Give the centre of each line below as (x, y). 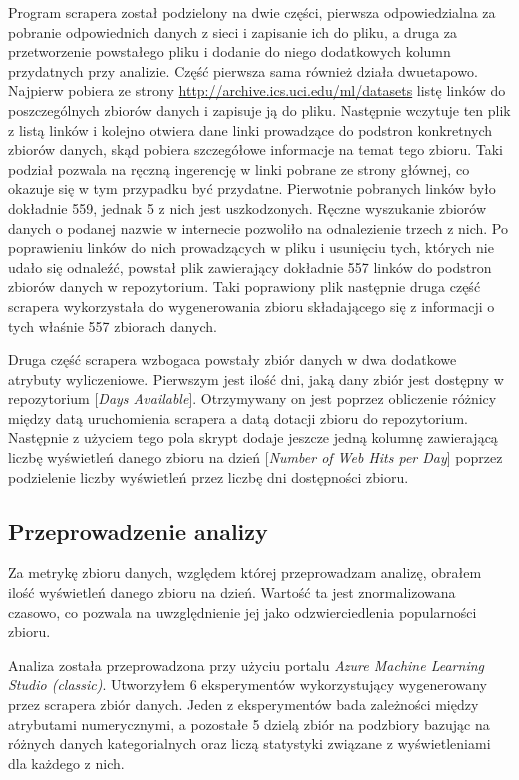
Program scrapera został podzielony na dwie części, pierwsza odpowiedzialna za (252, 12)
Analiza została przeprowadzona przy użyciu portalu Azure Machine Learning (246, 664)
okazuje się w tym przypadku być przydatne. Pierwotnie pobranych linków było (252, 188)
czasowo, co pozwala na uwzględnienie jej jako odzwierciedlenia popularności (242, 611)
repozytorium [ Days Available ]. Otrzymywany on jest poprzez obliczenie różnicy (252, 398)
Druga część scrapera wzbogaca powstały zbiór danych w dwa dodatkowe (232, 359)
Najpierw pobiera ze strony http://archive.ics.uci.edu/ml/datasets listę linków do (257, 90)
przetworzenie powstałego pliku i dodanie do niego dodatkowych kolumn (229, 51)
